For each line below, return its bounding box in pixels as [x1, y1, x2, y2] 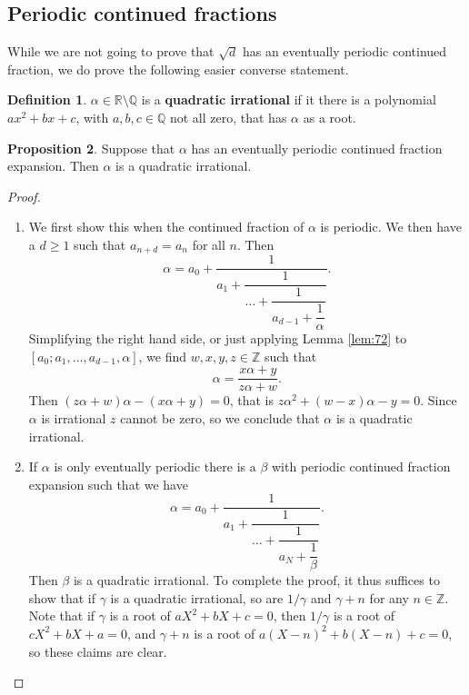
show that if [28, 588, 95, 607]
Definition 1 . [7, 90, 87, 109]
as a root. [303, 107, 356, 126]
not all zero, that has [169, 107, 287, 126]
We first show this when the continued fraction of [28, 217, 304, 236]
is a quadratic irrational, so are [110, 588, 284, 607]
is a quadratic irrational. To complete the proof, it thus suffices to [73, 571, 440, 590]
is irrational [41, 409, 106, 428]
